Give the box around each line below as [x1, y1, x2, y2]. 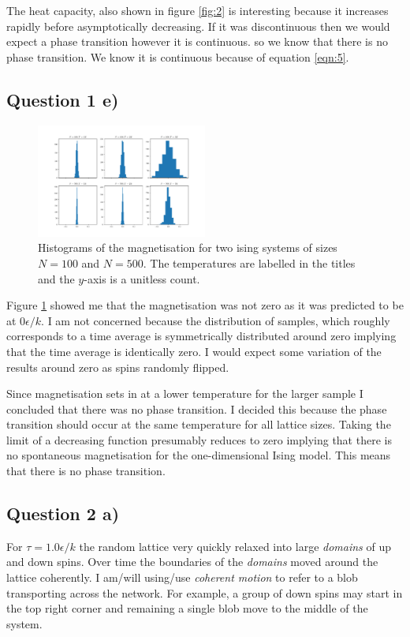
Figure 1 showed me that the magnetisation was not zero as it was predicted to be [6, 297, 404, 313]
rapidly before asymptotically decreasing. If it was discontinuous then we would [6, 17, 390, 34]
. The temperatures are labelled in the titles [143, 254, 356, 271]
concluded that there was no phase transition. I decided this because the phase [6, 400, 387, 417]
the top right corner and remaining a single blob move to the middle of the [6, 600, 368, 616]
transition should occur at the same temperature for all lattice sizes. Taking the [6, 416, 391, 433]
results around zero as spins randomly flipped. [6, 358, 229, 375]
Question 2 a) [6, 501, 120, 526]
